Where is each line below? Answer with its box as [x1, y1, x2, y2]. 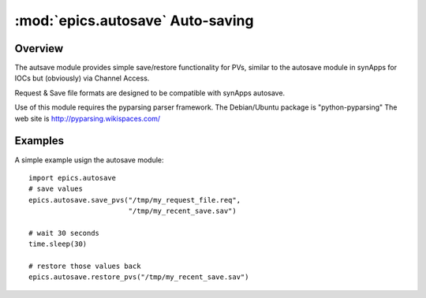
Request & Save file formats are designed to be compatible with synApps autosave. [14, 88, 286, 98]
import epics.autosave [28, 173, 117, 182]
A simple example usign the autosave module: [14, 155, 165, 165]
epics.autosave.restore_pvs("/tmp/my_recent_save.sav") [28, 273, 249, 281]
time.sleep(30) [28, 240, 88, 248]
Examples [14, 134, 65, 147]
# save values [28, 184, 83, 193]
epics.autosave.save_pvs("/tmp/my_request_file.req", [28, 196, 241, 204]
